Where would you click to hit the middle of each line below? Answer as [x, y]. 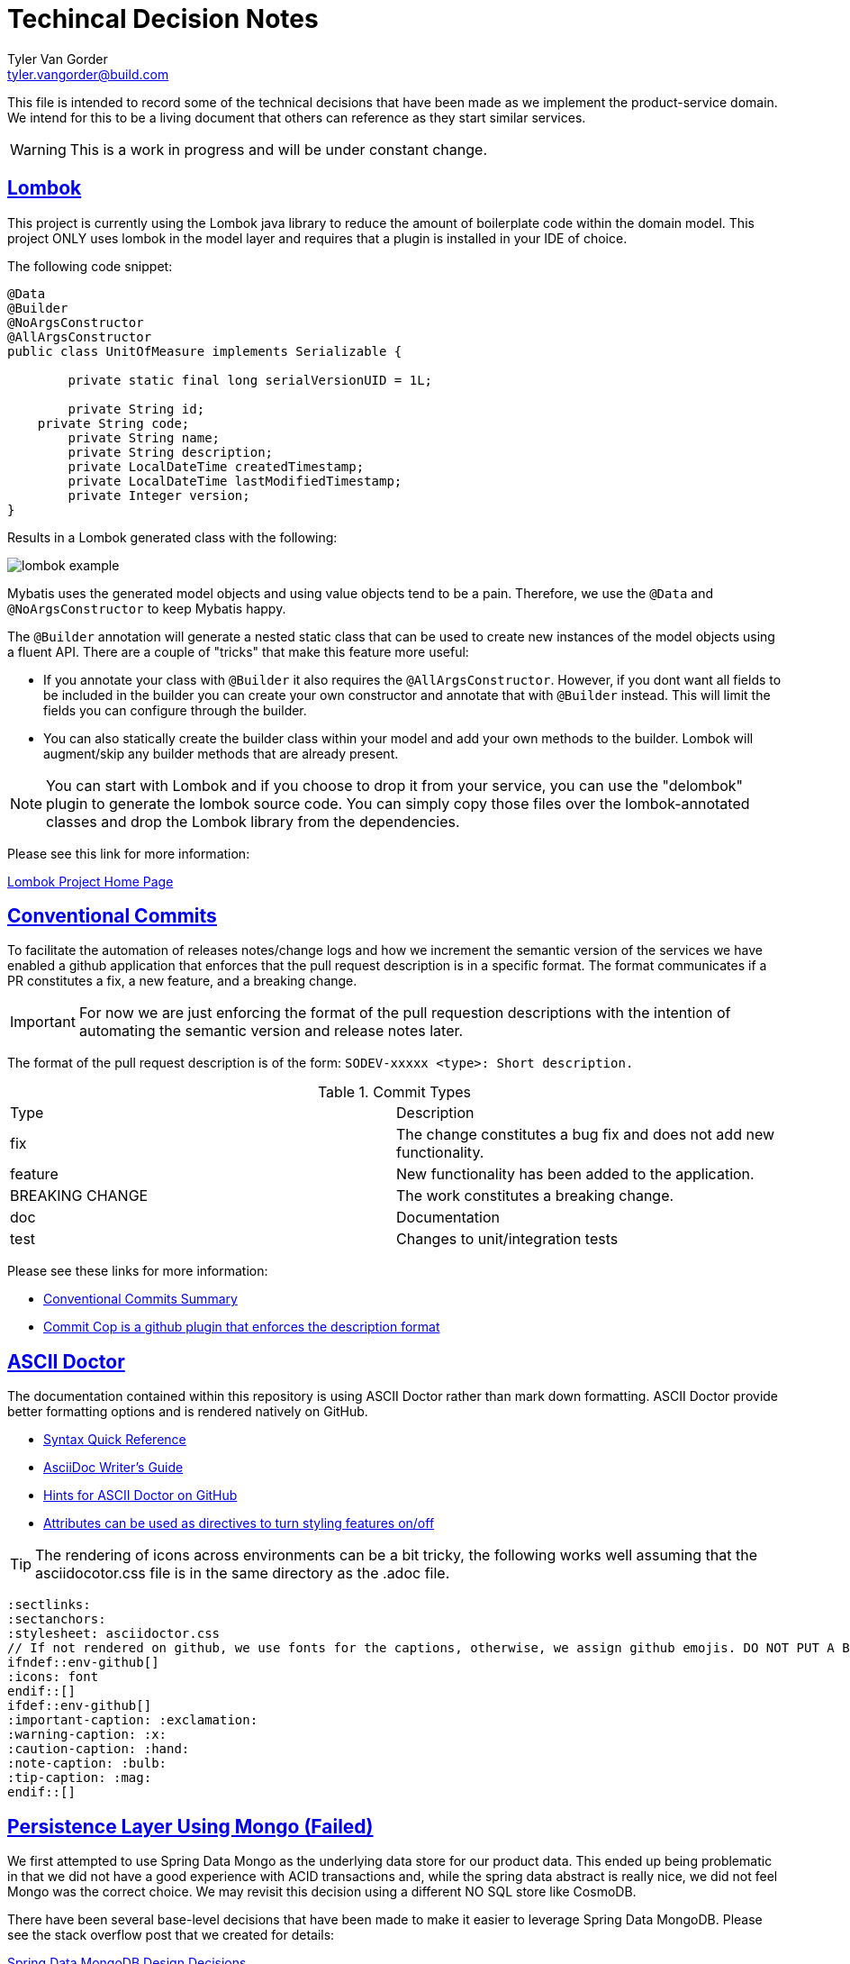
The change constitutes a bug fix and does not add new [586, 1135]
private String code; [113, 423]
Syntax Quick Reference [115, 1440]
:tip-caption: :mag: [80, 1778]
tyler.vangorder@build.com [88, 74]
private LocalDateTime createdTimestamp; [216, 466]
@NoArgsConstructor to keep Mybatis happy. [147, 608]
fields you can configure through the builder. [175, 710]
